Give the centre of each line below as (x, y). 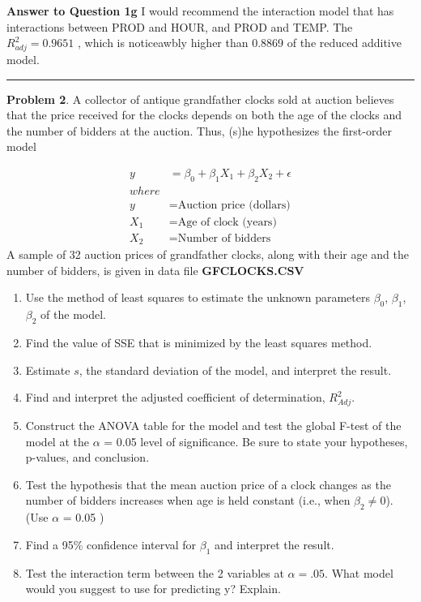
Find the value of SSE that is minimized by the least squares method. (199, 343)
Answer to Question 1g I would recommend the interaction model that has (200, 11)
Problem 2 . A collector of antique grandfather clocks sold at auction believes (200, 99)
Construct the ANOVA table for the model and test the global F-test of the (213, 425)
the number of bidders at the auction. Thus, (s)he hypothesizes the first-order (199, 130)
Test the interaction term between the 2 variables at (155, 572)
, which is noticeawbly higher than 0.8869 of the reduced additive (239, 43)
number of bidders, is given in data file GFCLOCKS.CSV (155, 270)
